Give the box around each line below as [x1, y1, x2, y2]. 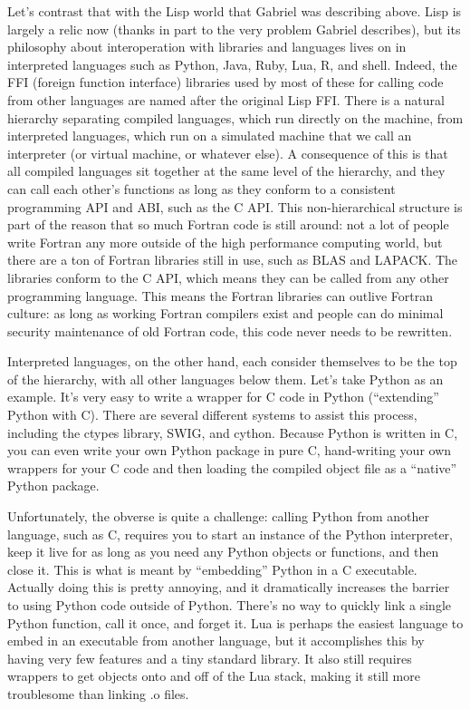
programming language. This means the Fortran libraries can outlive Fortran [7, 286, 433, 305]
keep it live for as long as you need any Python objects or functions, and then [7, 542, 439, 561]
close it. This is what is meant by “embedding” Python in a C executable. [7, 559, 417, 578]
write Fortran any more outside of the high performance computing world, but [7, 232, 443, 251]
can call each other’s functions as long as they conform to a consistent [7, 179, 396, 198]
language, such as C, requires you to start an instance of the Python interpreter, [7, 524, 453, 543]
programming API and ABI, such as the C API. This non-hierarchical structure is [7, 197, 463, 216]
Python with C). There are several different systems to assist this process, [7, 405, 417, 424]
